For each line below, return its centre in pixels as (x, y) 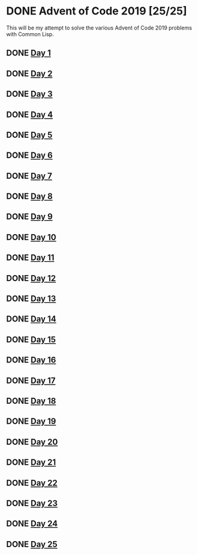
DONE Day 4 (29, 115)
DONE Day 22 (32, 483)
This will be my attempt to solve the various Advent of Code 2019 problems (99, 28)
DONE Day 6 (29, 156)
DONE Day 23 (32, 503)
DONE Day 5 (29, 135)
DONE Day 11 (30, 258)
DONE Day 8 (29, 197)
